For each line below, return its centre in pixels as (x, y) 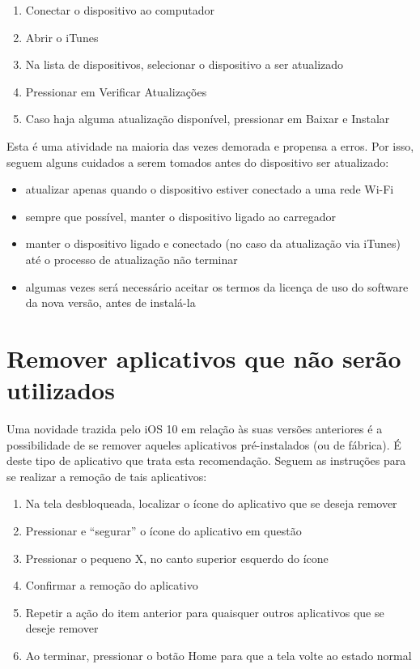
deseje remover (62, 628)
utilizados (61, 390)
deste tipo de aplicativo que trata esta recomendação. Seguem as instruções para (206, 460)
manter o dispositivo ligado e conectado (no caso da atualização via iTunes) (213, 243)
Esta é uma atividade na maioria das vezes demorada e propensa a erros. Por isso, (210, 145)
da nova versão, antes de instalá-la (110, 303)
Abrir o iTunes (62, 37)
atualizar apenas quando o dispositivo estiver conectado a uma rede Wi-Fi (210, 189)
